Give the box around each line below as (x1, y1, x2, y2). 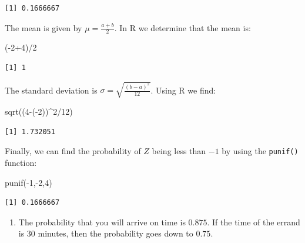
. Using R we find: (150, 84, 216, 96)
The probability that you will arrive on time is (18, 215, 186, 228)
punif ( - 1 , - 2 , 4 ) (5, 176, 52, 188)
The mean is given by (5, 21, 82, 34)
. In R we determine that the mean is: (114, 21, 251, 34)
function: (5, 157, 37, 168)
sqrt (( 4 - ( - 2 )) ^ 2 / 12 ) (5, 105, 73, 118)
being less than (152, 145, 206, 157)
